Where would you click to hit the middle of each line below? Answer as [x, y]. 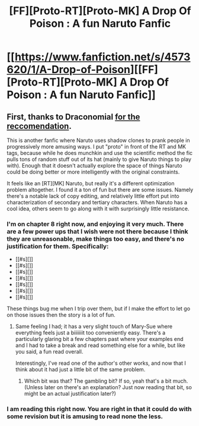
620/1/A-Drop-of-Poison [69, 70]
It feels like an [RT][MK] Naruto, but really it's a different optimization [91, 183]
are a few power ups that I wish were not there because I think [97, 231]
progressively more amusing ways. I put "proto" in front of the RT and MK [96, 146]
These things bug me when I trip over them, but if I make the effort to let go [99, 309]
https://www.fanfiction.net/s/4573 [102, 57]
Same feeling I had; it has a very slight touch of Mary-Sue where [94, 326]
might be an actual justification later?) [70, 394]
